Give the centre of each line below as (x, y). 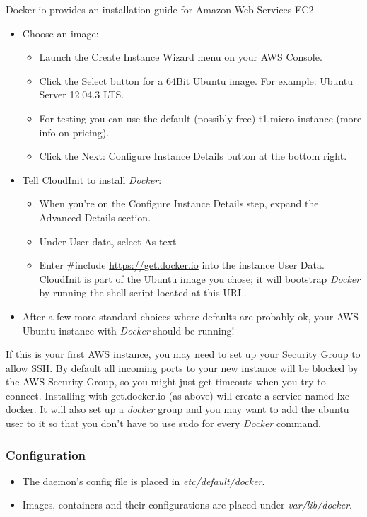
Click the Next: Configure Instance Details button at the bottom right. (193, 156)
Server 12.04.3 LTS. (82, 94)
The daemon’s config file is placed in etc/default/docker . (144, 481)
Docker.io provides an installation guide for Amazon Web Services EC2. (161, 9)
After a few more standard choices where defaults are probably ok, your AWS (191, 316)
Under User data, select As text (108, 241)
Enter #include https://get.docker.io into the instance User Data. (182, 265)
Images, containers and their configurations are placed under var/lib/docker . (187, 505)
